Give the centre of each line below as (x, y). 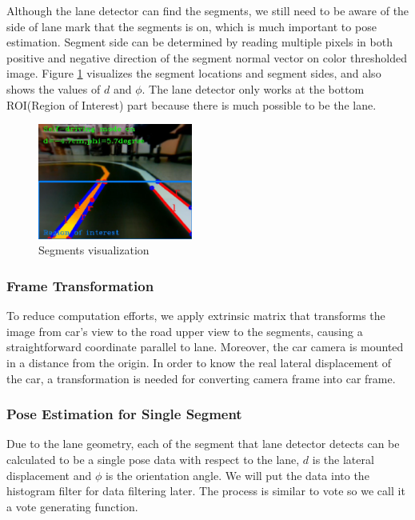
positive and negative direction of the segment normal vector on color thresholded (207, 57)
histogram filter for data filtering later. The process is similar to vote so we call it (206, 491)
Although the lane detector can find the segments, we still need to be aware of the (208, 10)
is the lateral (343, 460)
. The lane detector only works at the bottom (253, 88)
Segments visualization (94, 250)
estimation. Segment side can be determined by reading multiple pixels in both (200, 42)
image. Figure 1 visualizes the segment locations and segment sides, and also (194, 73)
